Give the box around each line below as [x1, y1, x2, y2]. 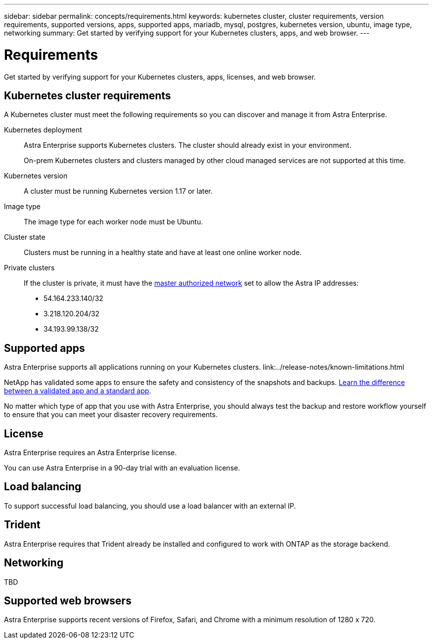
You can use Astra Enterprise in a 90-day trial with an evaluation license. [4, 464, 240, 472]
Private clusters [4, 263, 55, 272]
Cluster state [4, 233, 45, 242]
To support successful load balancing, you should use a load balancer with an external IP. [4, 501, 296, 510]
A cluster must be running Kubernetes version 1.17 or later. [24, 187, 213, 196]
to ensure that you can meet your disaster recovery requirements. [4, 410, 218, 419]
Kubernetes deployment [4, 126, 82, 134]
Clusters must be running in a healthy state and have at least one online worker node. [24, 248, 302, 257]
